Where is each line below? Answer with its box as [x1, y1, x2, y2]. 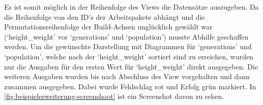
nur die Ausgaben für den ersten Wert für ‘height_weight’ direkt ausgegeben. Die [4, 61, 258, 72]
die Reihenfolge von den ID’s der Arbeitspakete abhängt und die [4, 11, 205, 22]
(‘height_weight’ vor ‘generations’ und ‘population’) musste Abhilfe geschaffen [4, 31, 249, 42]
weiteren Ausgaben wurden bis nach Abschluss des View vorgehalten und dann [4, 71, 250, 82]
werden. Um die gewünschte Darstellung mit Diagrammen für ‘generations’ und [4, 41, 252, 52]
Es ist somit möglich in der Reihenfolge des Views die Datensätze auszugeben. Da [4, 2, 259, 12]
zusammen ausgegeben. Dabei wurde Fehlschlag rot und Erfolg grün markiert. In [4, 81, 256, 91]
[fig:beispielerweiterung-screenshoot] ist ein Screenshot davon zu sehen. [4, 91, 224, 101]
